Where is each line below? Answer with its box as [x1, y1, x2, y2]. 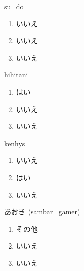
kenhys [4, 138, 25, 148]
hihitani [4, 69, 29, 80]
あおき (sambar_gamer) [4, 206, 80, 217]
